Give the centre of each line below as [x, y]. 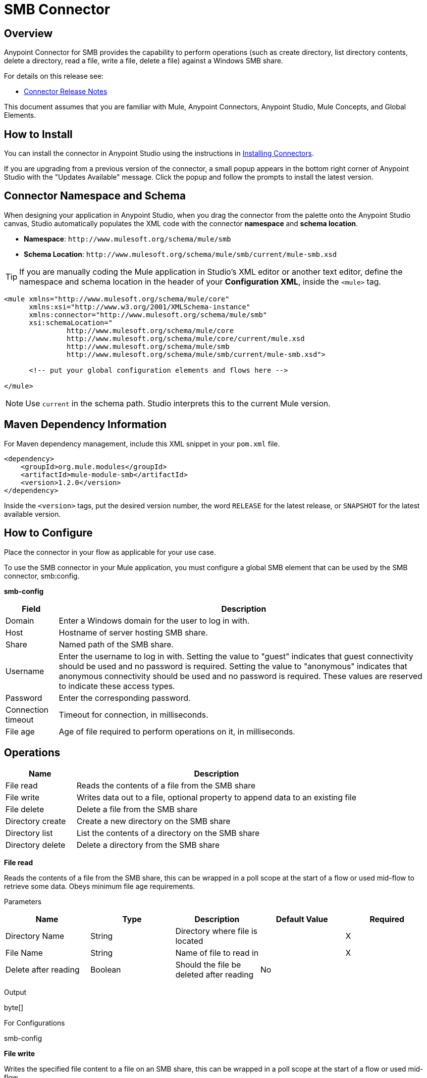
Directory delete [35, 845]
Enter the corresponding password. [125, 698]
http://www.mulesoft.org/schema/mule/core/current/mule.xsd [186, 338]
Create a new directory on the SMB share [154, 821]
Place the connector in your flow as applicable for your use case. [110, 552]
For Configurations [34, 1023]
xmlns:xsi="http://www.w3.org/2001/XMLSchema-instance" [140, 307]
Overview [28, 33]
